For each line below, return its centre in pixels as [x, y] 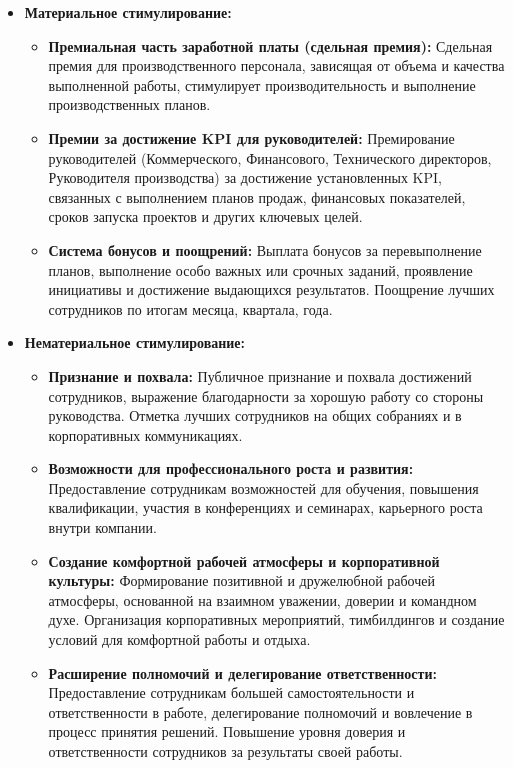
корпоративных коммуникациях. [145, 434]
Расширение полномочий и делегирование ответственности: [242, 672]
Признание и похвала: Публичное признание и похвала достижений [260, 375]
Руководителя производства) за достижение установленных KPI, [245, 177]
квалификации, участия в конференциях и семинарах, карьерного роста [265, 507]
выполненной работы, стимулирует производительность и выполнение [262, 84]
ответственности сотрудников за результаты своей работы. [225, 751]
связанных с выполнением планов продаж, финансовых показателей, [257, 196]
